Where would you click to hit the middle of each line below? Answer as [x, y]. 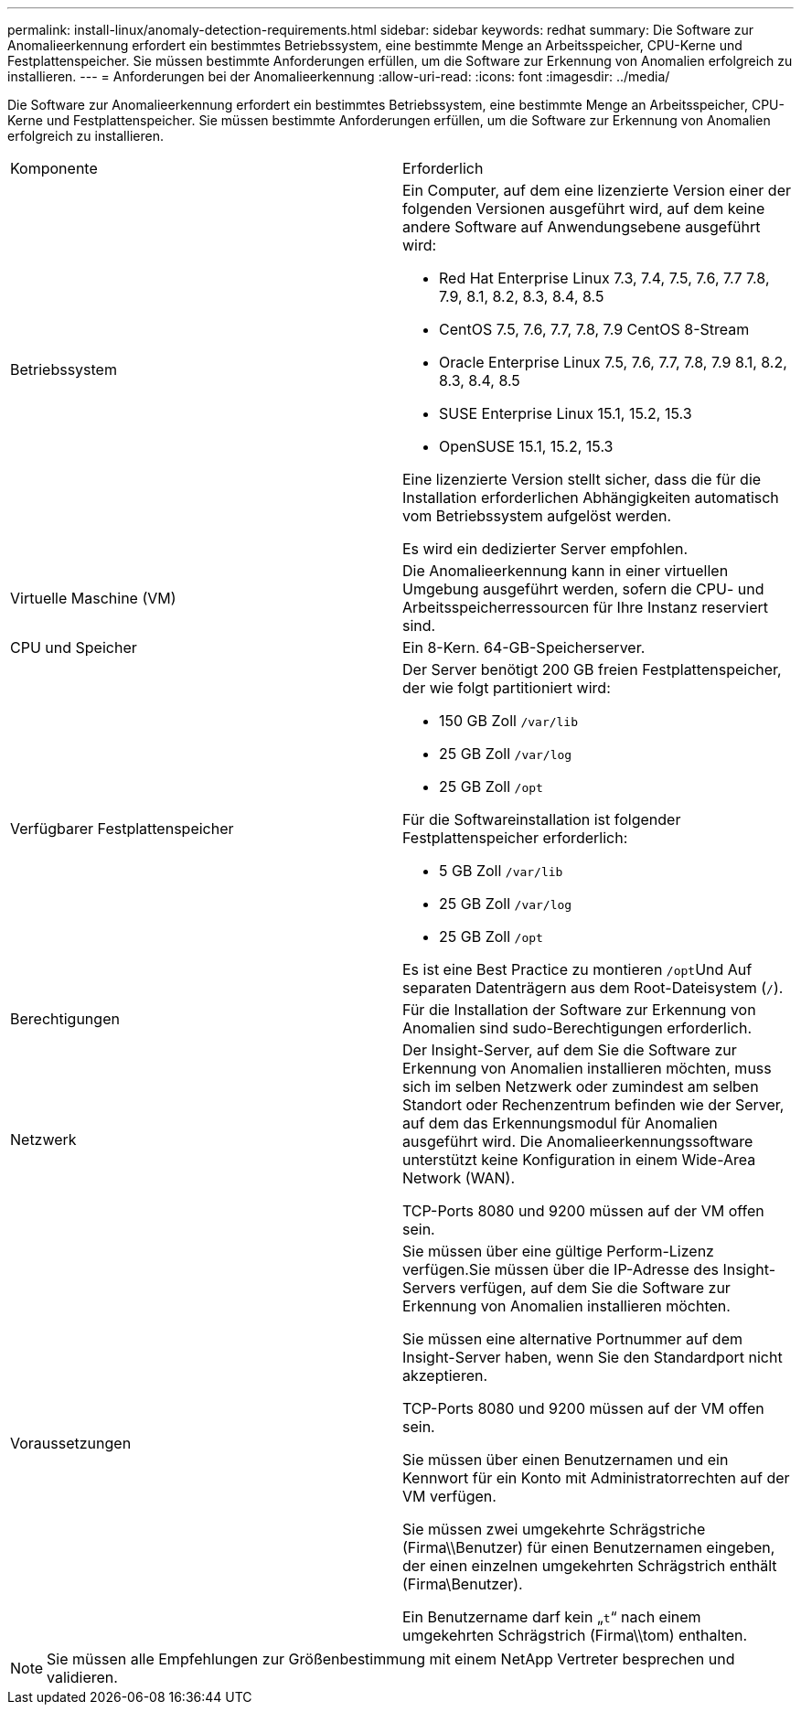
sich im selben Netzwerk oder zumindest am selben [581, 1086]
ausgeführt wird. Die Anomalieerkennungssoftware [578, 1141]
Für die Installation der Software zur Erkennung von [579, 1010]
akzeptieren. [445, 1375]
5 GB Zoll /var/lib [501, 871]
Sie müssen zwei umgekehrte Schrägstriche [554, 1529]
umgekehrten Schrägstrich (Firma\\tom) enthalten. [575, 1635]
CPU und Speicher [74, 647]
